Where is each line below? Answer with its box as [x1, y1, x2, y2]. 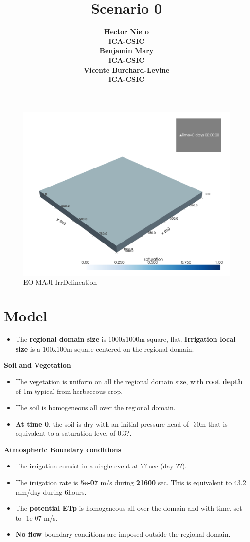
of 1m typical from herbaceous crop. [15, 386, 123, 396]
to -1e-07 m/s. [15, 512, 58, 523]
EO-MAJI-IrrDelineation [23, 277, 97, 287]
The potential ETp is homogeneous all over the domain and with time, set [15, 503, 242, 513]
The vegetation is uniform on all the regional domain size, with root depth [15, 376, 243, 386]
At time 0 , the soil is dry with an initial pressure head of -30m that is [15, 418, 228, 429]
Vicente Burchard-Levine [83, 64, 170, 75]
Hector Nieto [104, 26, 149, 37]
